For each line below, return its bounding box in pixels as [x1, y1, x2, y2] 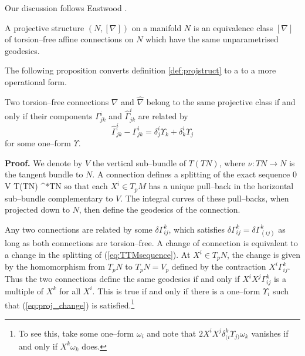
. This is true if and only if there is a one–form [92, 284, 260, 297]
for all [59, 284, 81, 297]
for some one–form [5, 137, 71, 149]
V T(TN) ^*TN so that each [5, 180, 108, 192]
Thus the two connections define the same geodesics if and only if [5, 273, 240, 285]
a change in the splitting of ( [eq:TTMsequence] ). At [5, 248, 191, 261]
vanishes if [251, 327, 289, 339]
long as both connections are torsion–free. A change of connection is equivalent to [5, 237, 298, 249]
